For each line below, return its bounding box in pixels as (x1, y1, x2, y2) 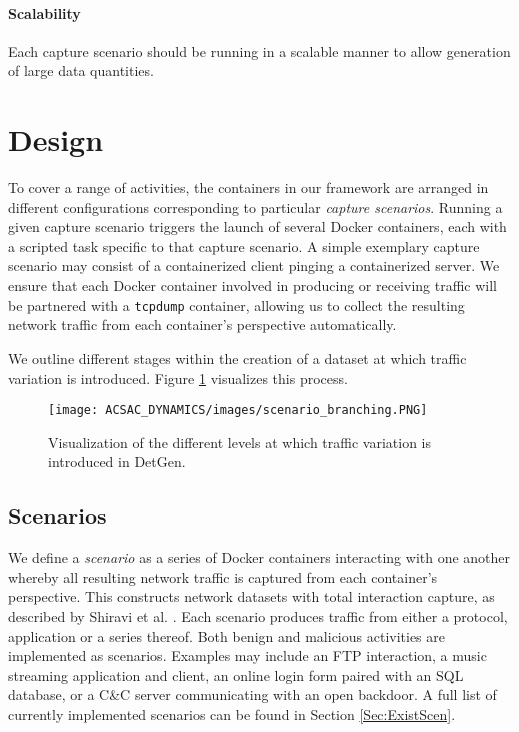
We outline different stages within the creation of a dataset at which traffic (8, 347, 467, 368)
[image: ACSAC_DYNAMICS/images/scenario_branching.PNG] (48, 403, 428, 418)
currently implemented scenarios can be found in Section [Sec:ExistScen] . (8, 703, 456, 724)
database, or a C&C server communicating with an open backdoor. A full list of (8, 684, 497, 705)
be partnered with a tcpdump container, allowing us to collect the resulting (8, 294, 465, 315)
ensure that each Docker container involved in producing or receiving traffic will (8, 275, 497, 296)
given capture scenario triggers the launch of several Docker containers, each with (8, 216, 507, 237)
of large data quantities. (8, 60, 154, 81)
